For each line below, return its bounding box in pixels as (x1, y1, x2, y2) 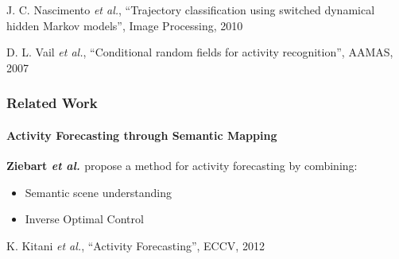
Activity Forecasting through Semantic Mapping (6, 126, 277, 143)
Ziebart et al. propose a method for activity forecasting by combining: (6, 157, 358, 174)
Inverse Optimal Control (25, 211, 144, 227)
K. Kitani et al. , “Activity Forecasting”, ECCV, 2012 (6, 237, 265, 253)
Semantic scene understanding (25, 184, 172, 200)
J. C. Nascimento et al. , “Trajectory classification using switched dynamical (6, 2, 375, 17)
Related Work (6, 93, 98, 113)
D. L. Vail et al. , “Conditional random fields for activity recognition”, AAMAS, (6, 44, 393, 60)
